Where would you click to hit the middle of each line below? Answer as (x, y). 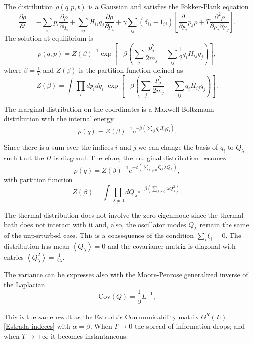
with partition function (38, 179)
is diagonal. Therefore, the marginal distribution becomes (140, 158)
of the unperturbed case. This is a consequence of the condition (99, 235)
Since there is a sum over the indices (59, 147)
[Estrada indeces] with (37, 326)
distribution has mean (37, 246)
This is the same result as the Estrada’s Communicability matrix (101, 316)
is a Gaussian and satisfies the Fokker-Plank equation (168, 6)
